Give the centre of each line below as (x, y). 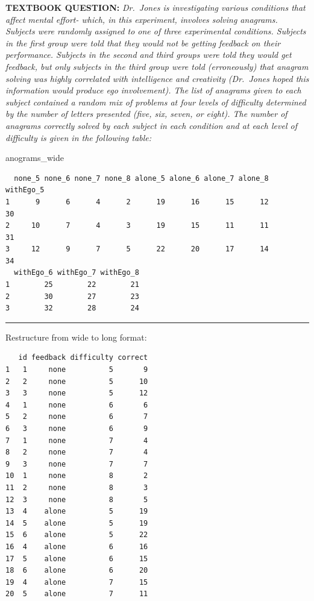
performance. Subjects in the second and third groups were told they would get (149, 55)
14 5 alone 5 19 (77, 523)
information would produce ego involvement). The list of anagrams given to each (153, 90)
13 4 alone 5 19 (77, 511)
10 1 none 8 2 (77, 476)
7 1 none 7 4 (77, 440)
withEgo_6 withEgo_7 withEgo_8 (77, 273)
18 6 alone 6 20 (77, 571)
